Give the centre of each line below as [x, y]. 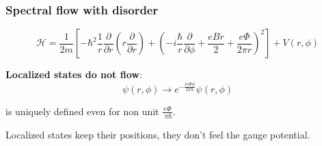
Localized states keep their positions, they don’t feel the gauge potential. [158, 134]
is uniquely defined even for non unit [82, 111]
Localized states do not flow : [74, 74]
